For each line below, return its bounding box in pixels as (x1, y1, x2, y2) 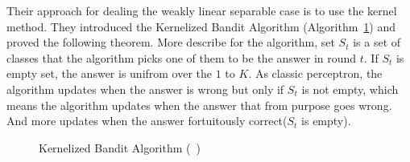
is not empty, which (301, 80, 399, 97)
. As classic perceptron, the (248, 65, 383, 82)
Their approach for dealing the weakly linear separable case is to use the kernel (6, 2, 397, 18)
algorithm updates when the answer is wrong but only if (6, 80, 284, 97)
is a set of (353, 34, 401, 51)
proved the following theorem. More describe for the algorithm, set (6, 34, 335, 51)
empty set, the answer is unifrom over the (6, 65, 213, 82)
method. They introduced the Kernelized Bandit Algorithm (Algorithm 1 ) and (6, 18, 396, 34)
